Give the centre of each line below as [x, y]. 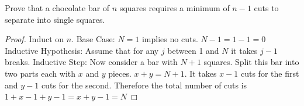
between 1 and [193, 50]
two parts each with [40, 73]
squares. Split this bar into [251, 62]
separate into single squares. [55, 19]
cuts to [266, 8]
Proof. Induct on [34, 39]
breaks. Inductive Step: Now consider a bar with [91, 62]
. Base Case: [93, 39]
